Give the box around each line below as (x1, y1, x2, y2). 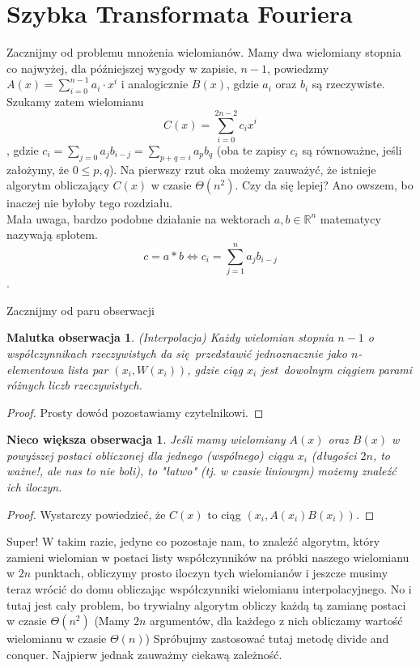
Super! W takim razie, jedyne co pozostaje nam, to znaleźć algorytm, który (6, 533, 380, 550)
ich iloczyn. (6, 479, 62, 496)
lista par (67, 360, 108, 377)
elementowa (6, 360, 64, 377)
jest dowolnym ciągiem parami (261, 360, 413, 377)
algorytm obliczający (6, 177, 109, 194)
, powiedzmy (267, 59, 329, 76)
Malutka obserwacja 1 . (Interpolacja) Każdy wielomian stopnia (6, 329, 334, 346)
